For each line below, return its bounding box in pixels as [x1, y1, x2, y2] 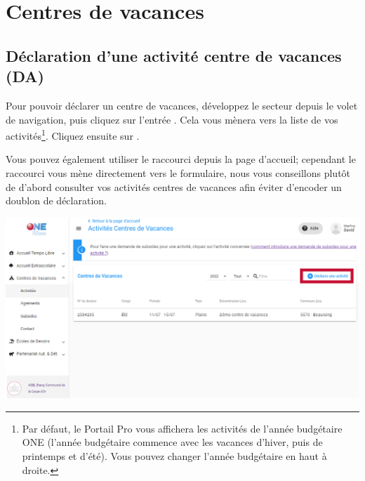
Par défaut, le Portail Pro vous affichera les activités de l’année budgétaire [22, 421, 343, 435]
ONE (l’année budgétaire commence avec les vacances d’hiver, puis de [22, 435, 323, 449]
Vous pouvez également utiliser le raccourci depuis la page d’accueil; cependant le [6, 152, 356, 166]
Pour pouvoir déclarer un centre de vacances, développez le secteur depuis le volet [6, 98, 358, 112]
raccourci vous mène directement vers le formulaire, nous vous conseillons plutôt [6, 166, 351, 180]
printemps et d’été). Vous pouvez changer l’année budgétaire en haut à [22, 448, 327, 463]
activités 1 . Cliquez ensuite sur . [6, 126, 140, 143]
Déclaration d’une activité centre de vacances [6, 44, 342, 66]
